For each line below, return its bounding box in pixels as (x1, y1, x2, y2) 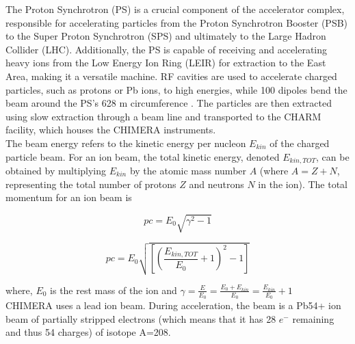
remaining (292, 311, 334, 326)
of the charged (269, 135, 330, 150)
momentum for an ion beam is (5, 190, 132, 204)
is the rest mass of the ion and (50, 282, 177, 297)
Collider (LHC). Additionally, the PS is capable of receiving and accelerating (5, 42, 328, 56)
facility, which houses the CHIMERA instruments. (5, 122, 216, 137)
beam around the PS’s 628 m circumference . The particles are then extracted (5, 96, 332, 110)
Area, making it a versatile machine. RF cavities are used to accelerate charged (5, 68, 337, 83)
